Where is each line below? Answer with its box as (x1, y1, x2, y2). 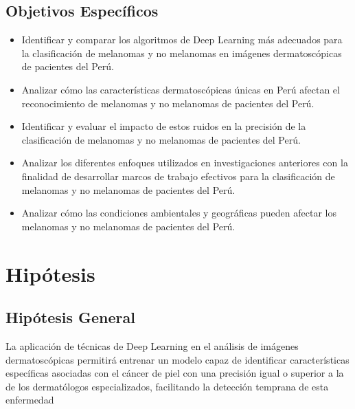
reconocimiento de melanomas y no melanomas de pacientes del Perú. (21, 96, 314, 110)
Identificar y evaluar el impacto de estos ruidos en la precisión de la (21, 119, 306, 133)
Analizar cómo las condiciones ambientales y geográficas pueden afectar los (21, 206, 336, 220)
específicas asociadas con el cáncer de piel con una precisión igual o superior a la (5, 366, 344, 380)
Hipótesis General (5, 307, 135, 328)
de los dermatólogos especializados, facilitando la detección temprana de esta (5, 379, 329, 393)
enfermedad (5, 393, 54, 407)
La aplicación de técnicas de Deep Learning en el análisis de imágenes (5, 338, 299, 353)
